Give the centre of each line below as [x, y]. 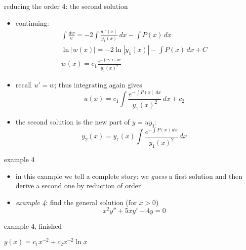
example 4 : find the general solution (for [76, 202]
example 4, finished [33, 226]
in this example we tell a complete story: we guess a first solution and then [129, 176]
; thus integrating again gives [98, 85]
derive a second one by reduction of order [78, 186]
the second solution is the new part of [73, 121]
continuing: [32, 22]
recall [24, 85]
